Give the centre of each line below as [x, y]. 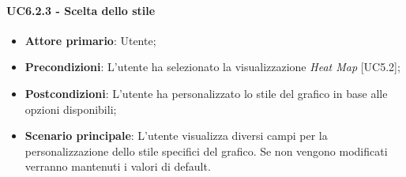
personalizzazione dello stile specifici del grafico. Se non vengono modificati [206, 151]
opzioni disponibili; [71, 109]
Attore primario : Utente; [90, 40]
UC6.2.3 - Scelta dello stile [81, 10]
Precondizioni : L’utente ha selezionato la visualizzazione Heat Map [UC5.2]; [212, 67]
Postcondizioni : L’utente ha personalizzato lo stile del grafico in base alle [206, 93]
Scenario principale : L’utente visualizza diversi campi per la [176, 136]
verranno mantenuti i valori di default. [118, 166]
